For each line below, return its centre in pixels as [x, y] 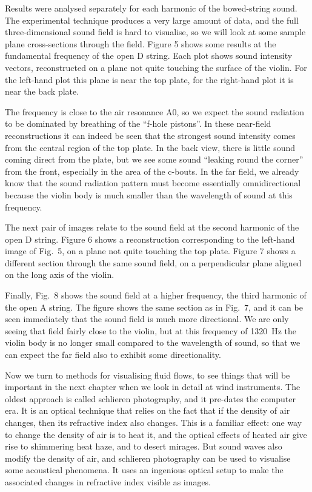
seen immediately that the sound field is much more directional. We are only [147, 319]
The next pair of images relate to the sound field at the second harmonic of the [152, 227]
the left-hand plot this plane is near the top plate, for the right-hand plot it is [149, 79]
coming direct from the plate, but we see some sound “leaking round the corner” [154, 159]
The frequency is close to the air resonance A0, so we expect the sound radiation [154, 111]
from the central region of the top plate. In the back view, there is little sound [150, 147]
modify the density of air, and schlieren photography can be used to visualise [148, 458]
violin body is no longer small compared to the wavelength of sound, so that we [153, 342]
